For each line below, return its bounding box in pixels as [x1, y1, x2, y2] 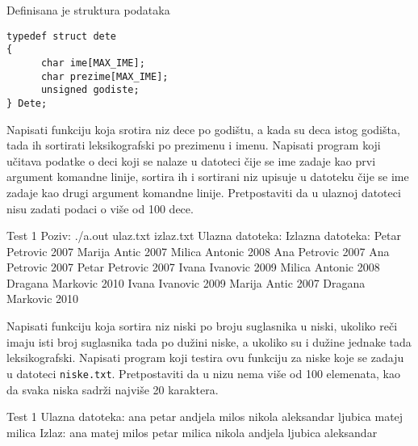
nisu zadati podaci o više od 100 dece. [6, 200, 194, 217]
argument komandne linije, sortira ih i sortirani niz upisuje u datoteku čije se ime [6, 168, 409, 185]
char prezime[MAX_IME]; [40, 70, 169, 82]
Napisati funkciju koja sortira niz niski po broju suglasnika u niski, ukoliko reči [6, 318, 398, 334]
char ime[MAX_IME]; [40, 57, 145, 69]
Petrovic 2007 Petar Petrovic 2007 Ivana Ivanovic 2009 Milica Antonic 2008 [6, 259, 380, 276]
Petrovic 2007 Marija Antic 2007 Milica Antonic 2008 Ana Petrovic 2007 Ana [6, 242, 390, 259]
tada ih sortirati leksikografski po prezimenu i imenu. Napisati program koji [6, 137, 381, 154]
